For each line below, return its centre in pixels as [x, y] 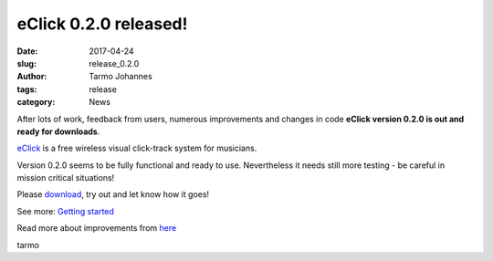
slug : [26, 63]
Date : [27, 51]
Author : [32, 77]
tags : [27, 89]
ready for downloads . [58, 131]
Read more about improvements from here [97, 228]
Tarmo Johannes [121, 77]
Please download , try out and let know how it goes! [113, 194]
